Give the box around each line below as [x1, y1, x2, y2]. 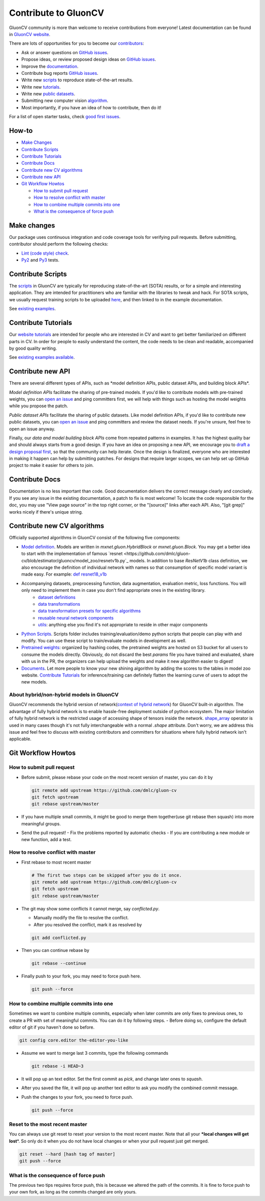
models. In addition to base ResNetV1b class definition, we [129, 557, 248, 563]
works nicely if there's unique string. [9, 509, 83, 515]
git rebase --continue [31, 961, 86, 966]
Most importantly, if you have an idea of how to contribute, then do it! [21, 104, 161, 110]
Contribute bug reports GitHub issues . [21, 70, 99, 76]
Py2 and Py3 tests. [21, 257, 60, 263]
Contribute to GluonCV [9, 7, 105, 18]
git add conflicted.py [31, 935, 86, 941]
